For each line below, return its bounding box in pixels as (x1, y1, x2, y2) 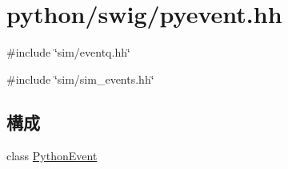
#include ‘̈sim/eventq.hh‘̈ (6, 44, 130, 61)
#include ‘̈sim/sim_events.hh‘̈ (6, 70, 154, 87)
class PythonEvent (6, 147, 98, 163)
